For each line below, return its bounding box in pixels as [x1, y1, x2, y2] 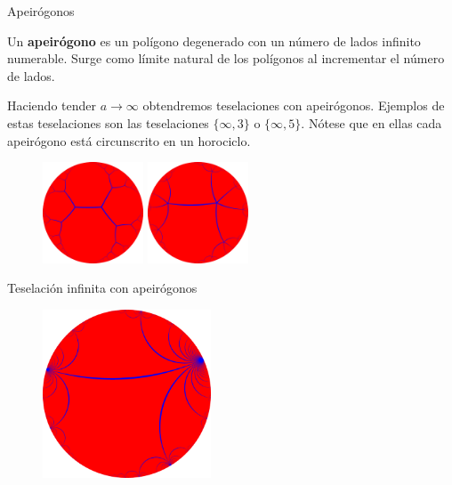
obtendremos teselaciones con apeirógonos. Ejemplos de [142, 96, 445, 115]
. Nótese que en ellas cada [301, 113, 442, 132]
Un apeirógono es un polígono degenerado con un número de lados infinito [7, 31, 421, 50]
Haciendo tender [7, 96, 96, 115]
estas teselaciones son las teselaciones [7, 113, 209, 132]
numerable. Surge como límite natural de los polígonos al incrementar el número [7, 49, 445, 68]
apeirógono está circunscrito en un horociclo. [7, 131, 251, 150]
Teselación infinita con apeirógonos [7, 279, 198, 297]
